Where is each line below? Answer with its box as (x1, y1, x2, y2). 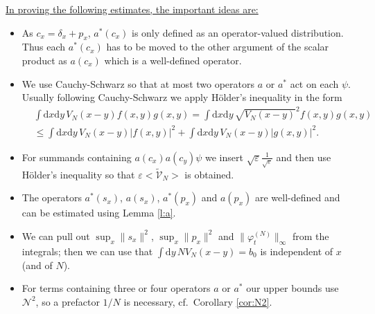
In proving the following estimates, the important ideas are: (6, 2, 259, 16)
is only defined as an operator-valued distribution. (132, 25, 344, 39)
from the (292, 228, 329, 243)
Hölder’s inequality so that (21, 167, 135, 181)
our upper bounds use (246, 281, 339, 295)
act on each (290, 76, 339, 91)
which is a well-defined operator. (104, 53, 242, 67)
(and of (21, 257, 53, 272)
